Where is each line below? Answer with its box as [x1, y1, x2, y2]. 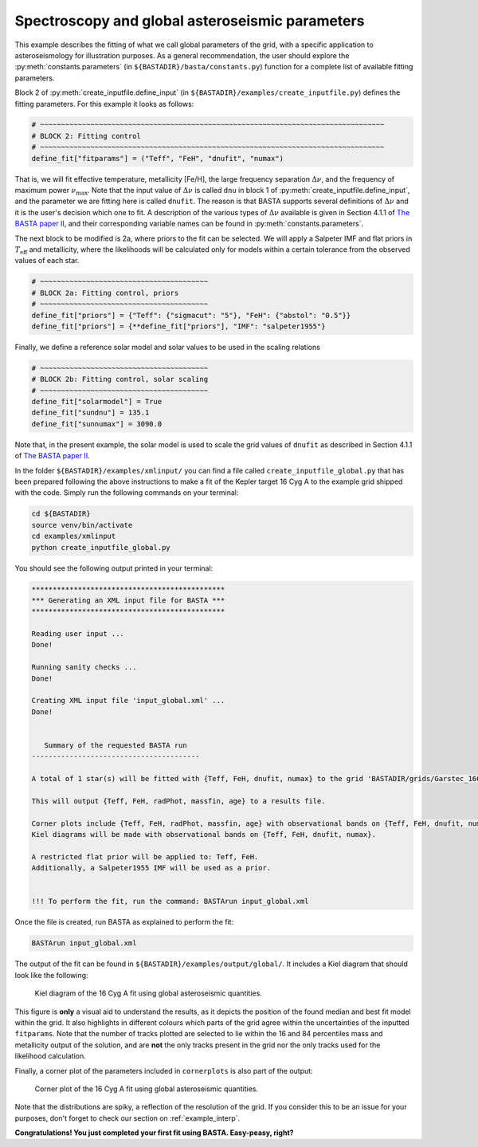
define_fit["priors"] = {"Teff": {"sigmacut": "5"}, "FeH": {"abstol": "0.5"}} [31, 311, 351, 320]
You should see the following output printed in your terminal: [14, 563, 214, 573]
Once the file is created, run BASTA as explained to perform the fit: [14, 917, 234, 927]
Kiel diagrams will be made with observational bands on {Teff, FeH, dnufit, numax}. [31, 830, 376, 839]
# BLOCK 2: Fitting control [31, 132, 141, 140]
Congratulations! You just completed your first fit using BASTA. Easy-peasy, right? [14, 1128, 294, 1137]
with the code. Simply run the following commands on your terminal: [14, 488, 239, 497]
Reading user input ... [31, 630, 125, 638]
